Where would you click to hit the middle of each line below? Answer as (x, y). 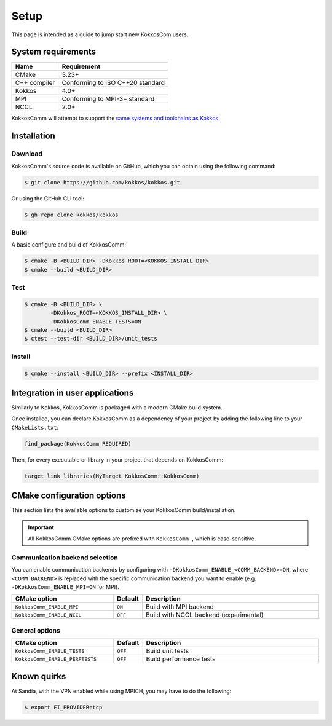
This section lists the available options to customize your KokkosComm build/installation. (124, 510)
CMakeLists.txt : (35, 427)
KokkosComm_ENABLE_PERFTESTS (56, 659)
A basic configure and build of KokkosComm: (69, 245)
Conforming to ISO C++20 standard (113, 83)
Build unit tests (168, 651)
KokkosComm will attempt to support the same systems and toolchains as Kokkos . (116, 118)
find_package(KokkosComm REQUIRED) (78, 444)
